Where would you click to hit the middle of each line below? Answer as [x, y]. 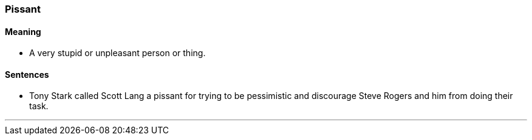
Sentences [27, 74]
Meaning [23, 31]
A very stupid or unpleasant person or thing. [118, 53]
